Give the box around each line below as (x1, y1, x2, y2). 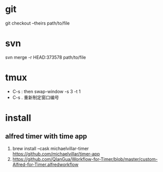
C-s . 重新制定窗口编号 (12, 94, 59, 100)
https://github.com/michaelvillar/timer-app (12, 150, 100, 156)
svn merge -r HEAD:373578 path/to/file (5, 54, 86, 60)
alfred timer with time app (5, 132, 87, 141)
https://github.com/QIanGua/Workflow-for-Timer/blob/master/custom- (12, 156, 158, 162)
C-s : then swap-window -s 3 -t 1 (12, 88, 81, 94)
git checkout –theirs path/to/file (5, 20, 70, 26)
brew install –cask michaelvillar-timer (12, 145, 89, 151)
